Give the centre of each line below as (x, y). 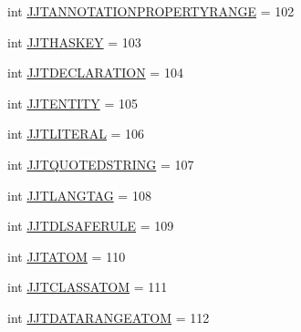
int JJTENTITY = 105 (73, 103)
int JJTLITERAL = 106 (76, 134)
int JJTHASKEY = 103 (74, 41)
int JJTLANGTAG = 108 (79, 195)
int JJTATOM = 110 (67, 256)
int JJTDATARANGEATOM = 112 (109, 317)
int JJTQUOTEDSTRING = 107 (101, 164)
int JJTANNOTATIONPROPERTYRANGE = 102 (151, 11)
